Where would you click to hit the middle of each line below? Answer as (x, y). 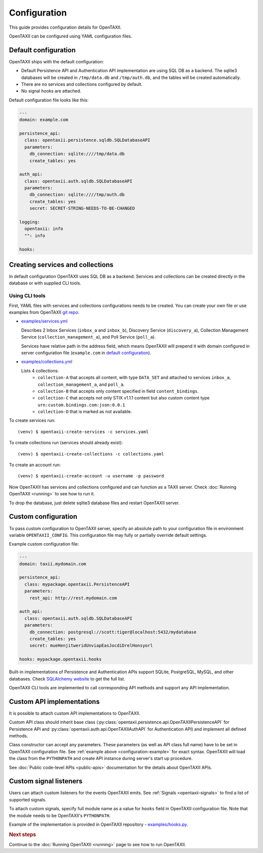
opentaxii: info (44, 229)
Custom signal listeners (46, 781)
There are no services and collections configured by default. (82, 84)
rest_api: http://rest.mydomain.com (73, 598)
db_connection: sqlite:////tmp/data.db (77, 154)
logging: (30, 222)
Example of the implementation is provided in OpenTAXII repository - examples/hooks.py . (99, 825)
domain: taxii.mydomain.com (53, 564)
